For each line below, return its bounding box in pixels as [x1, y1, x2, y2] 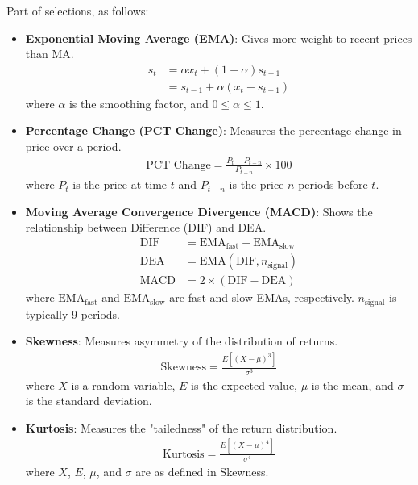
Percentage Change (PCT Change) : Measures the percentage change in [25, 122, 402, 139]
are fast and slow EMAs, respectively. [169, 289, 354, 306]
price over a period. [25, 138, 122, 155]
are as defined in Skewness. [135, 462, 269, 479]
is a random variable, [71, 376, 176, 393]
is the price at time [72, 176, 168, 193]
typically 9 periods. [25, 305, 120, 322]
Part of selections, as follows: [6, 2, 149, 19]
